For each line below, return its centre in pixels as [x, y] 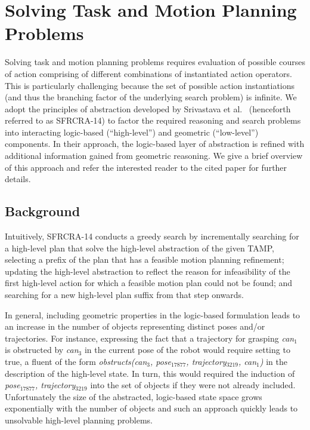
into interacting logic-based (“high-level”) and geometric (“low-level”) [132, 132]
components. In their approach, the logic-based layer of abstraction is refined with [155, 144]
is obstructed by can [42, 350]
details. [18, 179]
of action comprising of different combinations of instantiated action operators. [148, 73]
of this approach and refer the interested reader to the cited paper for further [146, 167]
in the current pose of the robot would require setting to [187, 350]
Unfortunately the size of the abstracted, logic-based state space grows [134, 396]
